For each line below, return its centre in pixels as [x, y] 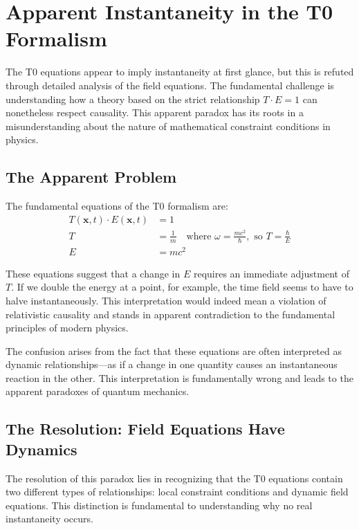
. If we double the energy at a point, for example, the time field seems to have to [182, 287]
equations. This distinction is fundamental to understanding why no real [159, 505]
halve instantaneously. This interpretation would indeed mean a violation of [166, 300]
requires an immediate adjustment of [271, 273]
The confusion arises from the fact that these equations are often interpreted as [174, 350]
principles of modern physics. [67, 328]
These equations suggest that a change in [93, 273]
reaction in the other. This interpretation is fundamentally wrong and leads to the [179, 377]
